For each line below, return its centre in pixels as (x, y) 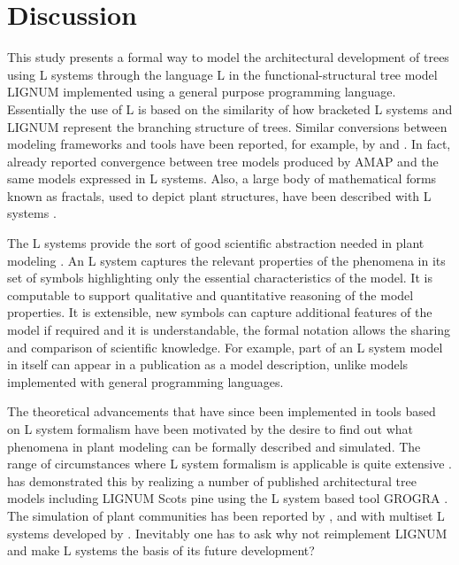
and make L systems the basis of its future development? (161, 550)
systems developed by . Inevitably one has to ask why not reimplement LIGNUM (227, 533)
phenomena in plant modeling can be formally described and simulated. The (214, 446)
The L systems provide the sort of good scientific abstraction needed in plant (216, 243)
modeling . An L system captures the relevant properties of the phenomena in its (226, 260)
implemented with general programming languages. (145, 381)
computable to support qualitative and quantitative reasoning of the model (210, 294)
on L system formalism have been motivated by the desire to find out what (210, 429)
